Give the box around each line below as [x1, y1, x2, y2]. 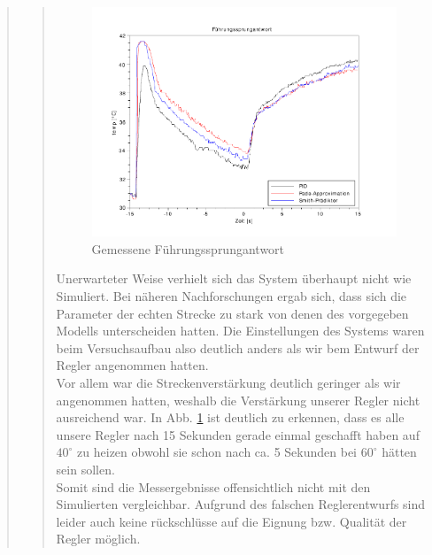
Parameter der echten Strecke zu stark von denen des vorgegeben [56, 304, 409, 322]
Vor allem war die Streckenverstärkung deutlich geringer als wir [56, 374, 401, 392]
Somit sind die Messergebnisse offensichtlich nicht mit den [56, 477, 371, 496]
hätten [382, 443, 417, 461]
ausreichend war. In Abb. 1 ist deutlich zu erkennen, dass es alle [56, 408, 405, 427]
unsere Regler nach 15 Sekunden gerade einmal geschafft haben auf [56, 425, 420, 443]
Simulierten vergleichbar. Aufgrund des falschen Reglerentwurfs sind [56, 495, 426, 513]
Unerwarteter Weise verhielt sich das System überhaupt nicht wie [56, 269, 412, 288]
